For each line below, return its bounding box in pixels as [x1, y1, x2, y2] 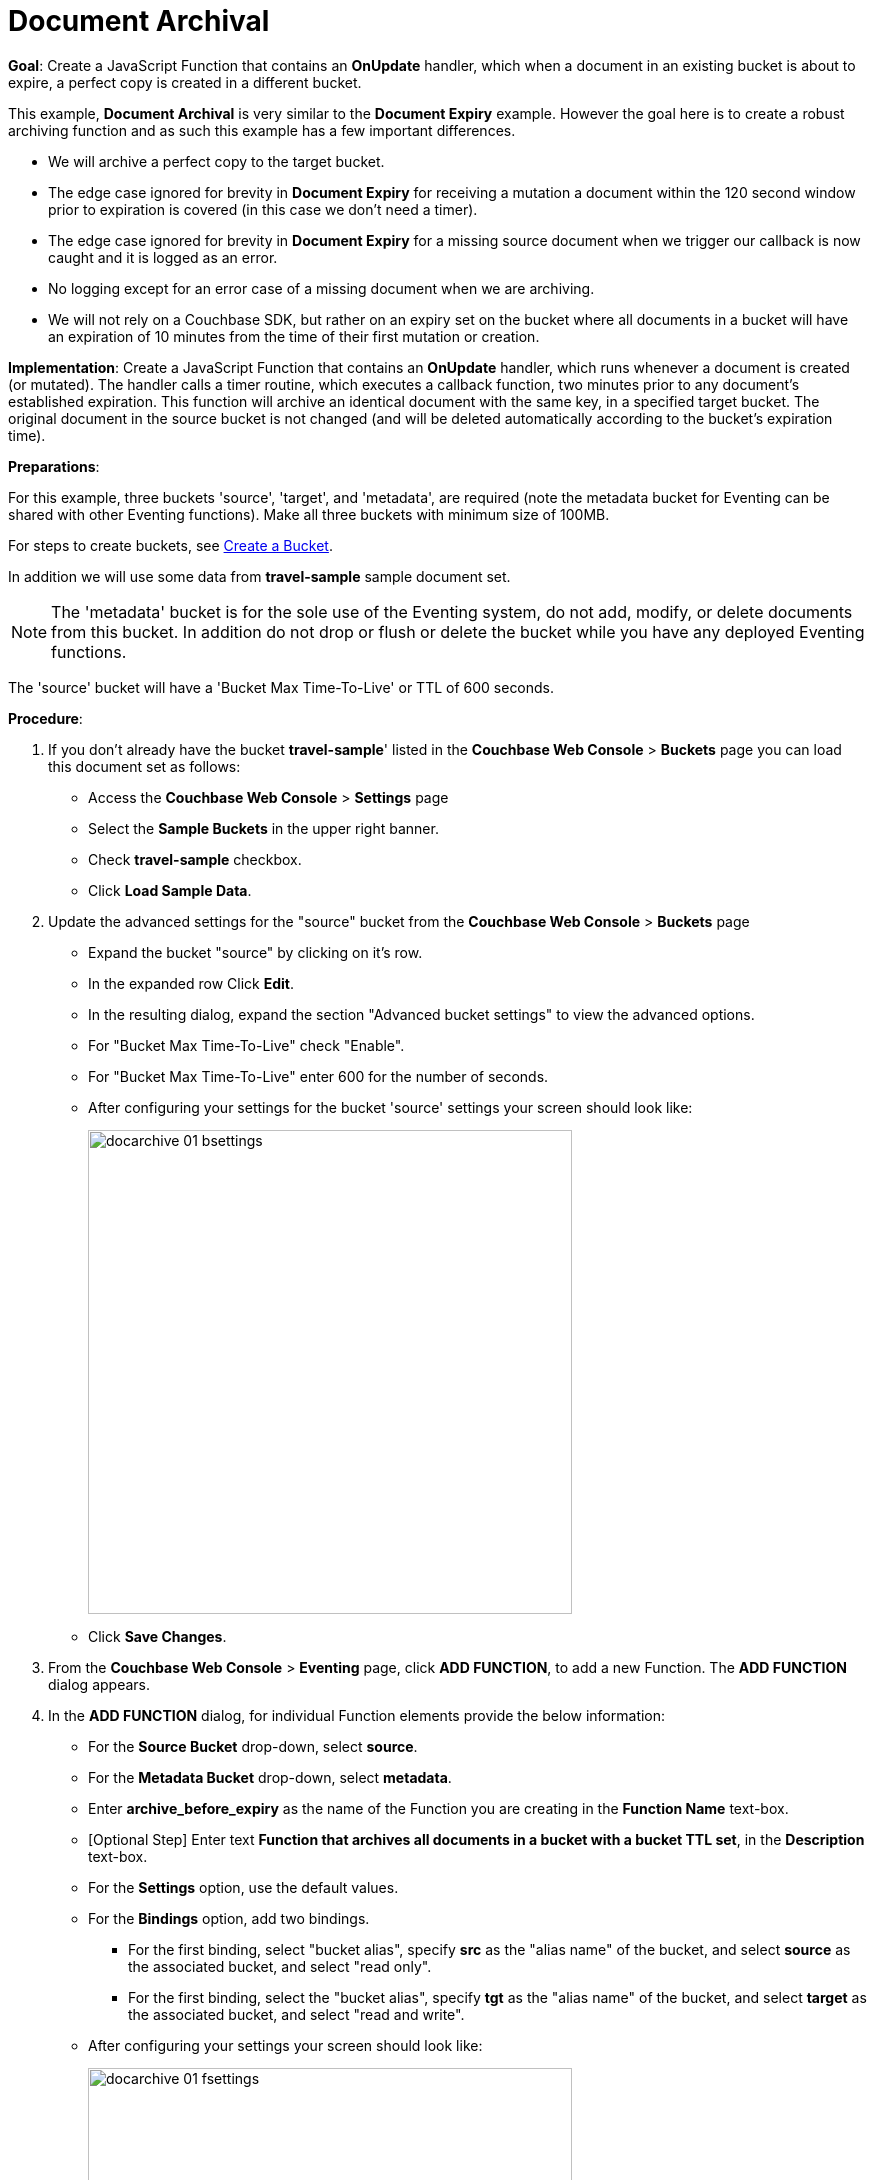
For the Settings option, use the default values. [88, 1878, 399, 1896]
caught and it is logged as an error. [48, 248, 278, 266]
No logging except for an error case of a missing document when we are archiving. [48, 279, 595, 297]
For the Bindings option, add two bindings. [88, 1909, 370, 1927]
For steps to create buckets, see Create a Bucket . [8, 536, 333, 554]
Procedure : [8, 709, 83, 727]
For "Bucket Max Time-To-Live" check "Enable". [88, 1036, 405, 1054]
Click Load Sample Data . [88, 881, 252, 899]
